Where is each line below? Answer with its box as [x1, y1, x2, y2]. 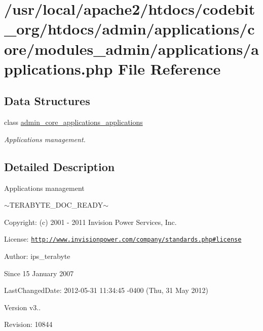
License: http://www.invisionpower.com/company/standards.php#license [4, 234, 242, 244]
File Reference [118, 58, 221, 79]
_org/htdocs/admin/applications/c [4, 18, 255, 39]
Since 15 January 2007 [4, 268, 74, 278]
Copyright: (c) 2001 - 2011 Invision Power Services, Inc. [4, 216, 177, 227]
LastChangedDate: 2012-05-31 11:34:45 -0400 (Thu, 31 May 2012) [4, 285, 208, 295]
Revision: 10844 [4, 319, 53, 329]
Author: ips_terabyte [4, 250, 70, 261]
